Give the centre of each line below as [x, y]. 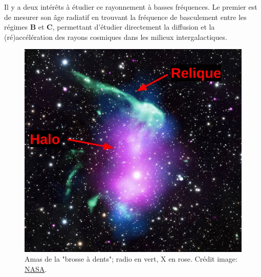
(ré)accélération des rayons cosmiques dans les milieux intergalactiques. [116, 37]
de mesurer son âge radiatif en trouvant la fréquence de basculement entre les [125, 17]
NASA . [36, 269]
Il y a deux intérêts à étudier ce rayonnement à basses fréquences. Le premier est [131, 7]
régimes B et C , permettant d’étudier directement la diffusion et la [110, 27]
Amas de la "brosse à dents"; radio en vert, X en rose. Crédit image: [131, 259]
